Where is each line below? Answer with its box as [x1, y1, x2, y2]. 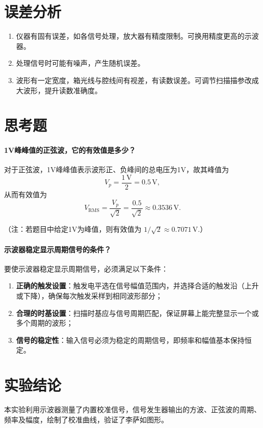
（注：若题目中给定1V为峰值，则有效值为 [4, 224, 142, 234]
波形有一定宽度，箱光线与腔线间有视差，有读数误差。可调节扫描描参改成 [16, 74, 259, 85]
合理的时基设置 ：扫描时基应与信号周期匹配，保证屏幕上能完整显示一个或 [16, 307, 259, 318]
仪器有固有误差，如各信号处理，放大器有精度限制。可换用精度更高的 [16, 31, 245, 41]
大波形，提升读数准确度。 [16, 85, 102, 95]
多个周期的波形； [16, 317, 73, 328]
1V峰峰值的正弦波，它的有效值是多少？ [4, 145, 136, 155]
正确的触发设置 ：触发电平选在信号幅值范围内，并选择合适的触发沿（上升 [16, 280, 259, 291]
